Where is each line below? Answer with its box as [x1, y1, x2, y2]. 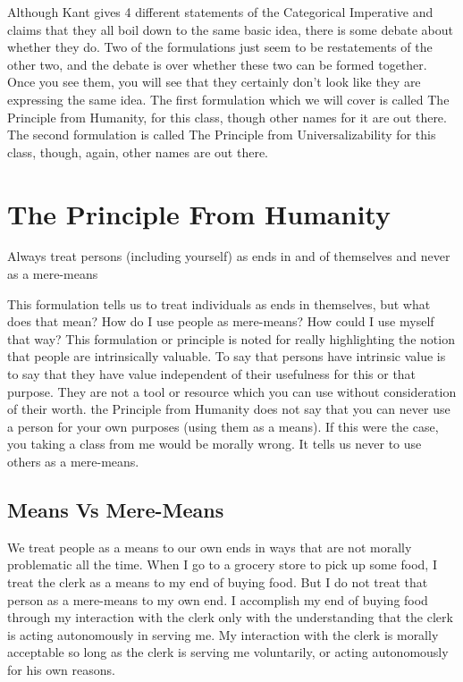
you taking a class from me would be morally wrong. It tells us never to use [7, 434, 422, 453]
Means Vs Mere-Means [7, 495, 224, 523]
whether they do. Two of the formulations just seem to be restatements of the [7, 38, 433, 56]
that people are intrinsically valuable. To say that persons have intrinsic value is [7, 347, 446, 366]
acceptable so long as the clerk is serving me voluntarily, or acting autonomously [7, 643, 449, 661]
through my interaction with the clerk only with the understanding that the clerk [7, 608, 453, 627]
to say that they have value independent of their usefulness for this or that [7, 365, 417, 383]
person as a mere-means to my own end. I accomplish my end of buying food [7, 590, 428, 609]
